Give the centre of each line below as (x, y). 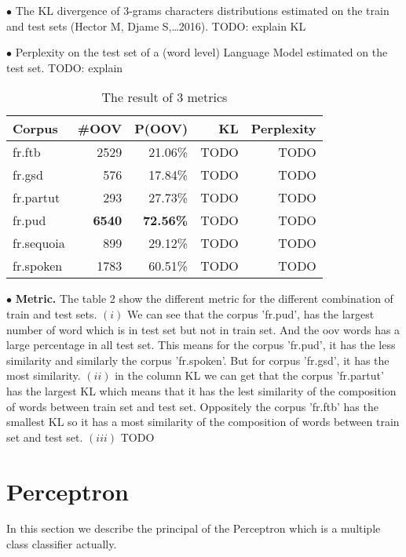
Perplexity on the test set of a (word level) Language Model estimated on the (201, 52)
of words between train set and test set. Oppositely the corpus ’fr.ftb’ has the (192, 406)
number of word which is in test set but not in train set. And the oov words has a (203, 329)
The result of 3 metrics (165, 97)
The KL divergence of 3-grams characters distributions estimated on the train (202, 10)
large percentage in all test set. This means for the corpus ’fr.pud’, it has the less (201, 345)
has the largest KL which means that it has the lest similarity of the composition (201, 390)
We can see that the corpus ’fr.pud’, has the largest (251, 313)
